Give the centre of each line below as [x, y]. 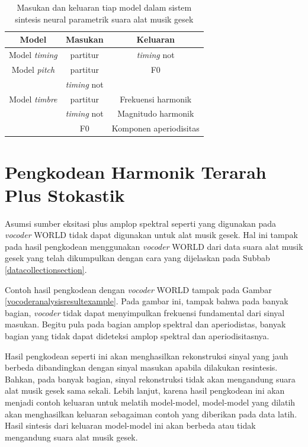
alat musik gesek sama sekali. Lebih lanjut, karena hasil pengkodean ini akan [145, 390]
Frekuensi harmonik [156, 99]
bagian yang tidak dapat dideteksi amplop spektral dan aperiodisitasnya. [137, 336]
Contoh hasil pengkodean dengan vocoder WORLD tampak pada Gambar [138, 289]
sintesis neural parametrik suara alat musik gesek [104, 19]
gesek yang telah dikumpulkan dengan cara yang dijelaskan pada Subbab [137, 258]
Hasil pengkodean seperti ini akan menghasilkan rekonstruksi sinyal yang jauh [147, 356]
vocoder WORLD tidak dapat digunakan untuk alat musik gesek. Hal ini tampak [151, 235]
